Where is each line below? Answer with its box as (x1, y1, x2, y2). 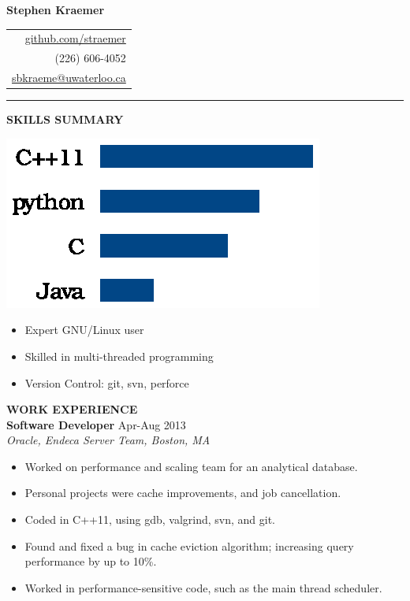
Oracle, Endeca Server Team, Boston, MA (6, 432, 211, 448)
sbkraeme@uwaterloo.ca (12, 69, 126, 86)
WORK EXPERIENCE (6, 401, 138, 417)
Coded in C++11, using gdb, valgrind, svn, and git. (24, 511, 275, 528)
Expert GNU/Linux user (24, 321, 144, 338)
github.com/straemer (24, 30, 126, 46)
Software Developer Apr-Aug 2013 (6, 416, 186, 432)
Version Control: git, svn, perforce (24, 374, 189, 391)
